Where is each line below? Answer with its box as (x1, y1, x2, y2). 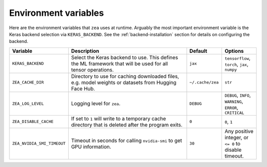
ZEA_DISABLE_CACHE (12, 119, 54, 125)
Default (189, 47, 208, 54)
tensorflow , (224, 55, 251, 62)
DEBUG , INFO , (224, 91, 251, 98)
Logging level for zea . (71, 100, 121, 107)
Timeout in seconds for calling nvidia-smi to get (71, 137, 182, 144)
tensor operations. (71, 66, 114, 73)
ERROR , (224, 104, 238, 111)
